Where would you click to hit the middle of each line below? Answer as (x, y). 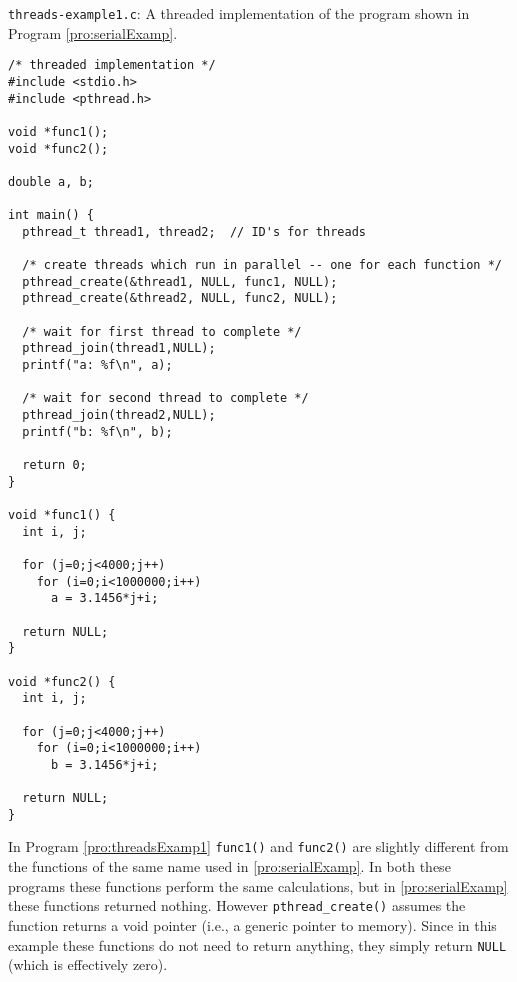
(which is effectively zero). (88, 964)
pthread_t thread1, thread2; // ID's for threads (194, 231)
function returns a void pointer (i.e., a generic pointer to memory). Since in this (252, 924)
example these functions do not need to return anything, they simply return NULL (257, 944)
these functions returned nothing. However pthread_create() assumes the (237, 905)
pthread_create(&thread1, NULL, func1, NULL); (180, 281)
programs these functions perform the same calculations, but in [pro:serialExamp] (258, 885)
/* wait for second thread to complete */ (165, 398)
